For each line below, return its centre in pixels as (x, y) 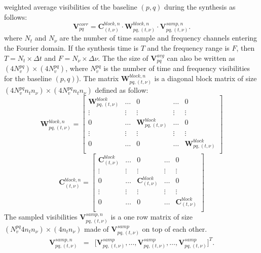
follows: (16, 16)
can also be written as (201, 58)
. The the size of (123, 58)
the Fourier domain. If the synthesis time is (71, 48)
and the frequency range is (188, 48)
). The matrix (98, 78)
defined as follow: (122, 90)
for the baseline (28, 78)
